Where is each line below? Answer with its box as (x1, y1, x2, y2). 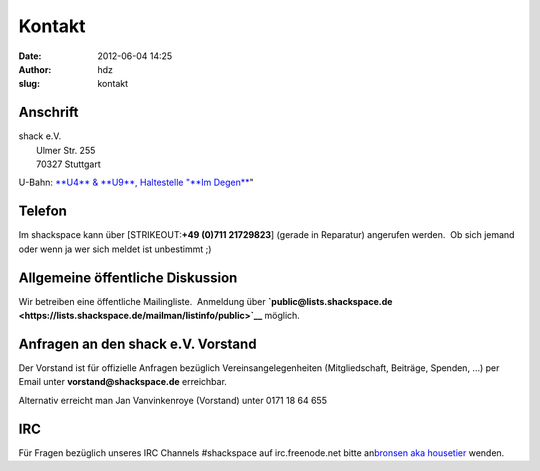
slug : (18, 78, 40, 90)
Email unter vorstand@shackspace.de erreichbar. (18, 376, 227, 388)
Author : (18, 63, 52, 75)
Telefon (18, 203, 67, 220)
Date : (18, 50, 42, 62)
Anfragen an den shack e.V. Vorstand (18, 335, 257, 352)
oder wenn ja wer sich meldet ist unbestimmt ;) (18, 243, 212, 255)
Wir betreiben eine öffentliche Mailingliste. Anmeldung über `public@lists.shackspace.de (18, 295, 393, 307)
